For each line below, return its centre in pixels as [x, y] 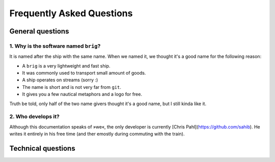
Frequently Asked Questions [71, 13]
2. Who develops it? [34, 117]
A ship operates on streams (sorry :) [60, 80]
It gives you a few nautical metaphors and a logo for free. [82, 94]
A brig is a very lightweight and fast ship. [66, 66]
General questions [39, 31]
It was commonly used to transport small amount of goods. [84, 73]
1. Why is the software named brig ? [55, 46]
